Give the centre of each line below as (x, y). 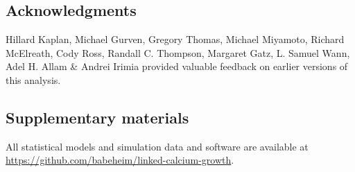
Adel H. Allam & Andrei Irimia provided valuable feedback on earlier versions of (177, 66)
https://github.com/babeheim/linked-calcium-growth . (120, 160)
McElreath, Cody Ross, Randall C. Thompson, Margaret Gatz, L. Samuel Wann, (178, 52)
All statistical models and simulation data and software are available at (157, 146)
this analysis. (33, 79)
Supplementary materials (97, 117)
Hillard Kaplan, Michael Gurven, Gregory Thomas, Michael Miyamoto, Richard (175, 39)
